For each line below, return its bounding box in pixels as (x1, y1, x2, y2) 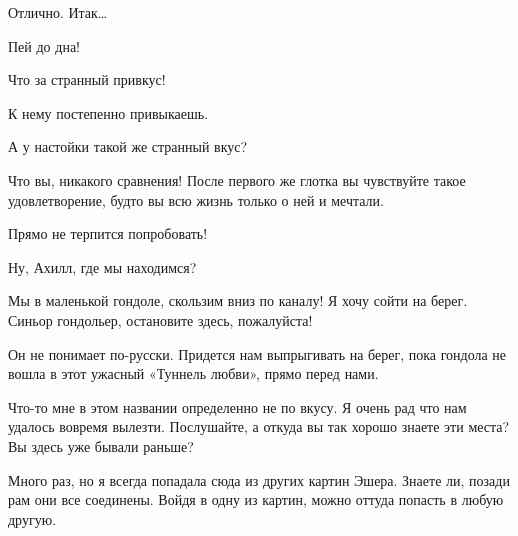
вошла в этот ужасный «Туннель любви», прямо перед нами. (8, 363, 379, 384)
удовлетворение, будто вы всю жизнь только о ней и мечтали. (8, 189, 384, 210)
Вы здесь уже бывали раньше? (8, 435, 194, 456)
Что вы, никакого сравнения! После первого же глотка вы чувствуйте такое (8, 169, 466, 190)
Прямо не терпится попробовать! (8, 223, 208, 244)
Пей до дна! (8, 35, 80, 56)
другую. (8, 508, 57, 529)
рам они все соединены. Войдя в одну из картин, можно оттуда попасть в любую (8, 489, 504, 510)
